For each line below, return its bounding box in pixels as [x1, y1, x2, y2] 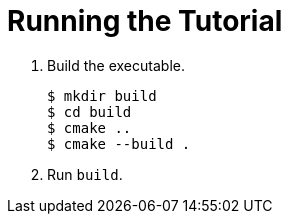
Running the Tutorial [7, 4, 283, 38]
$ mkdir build [47, 87, 157, 104]
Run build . [47, 165, 123, 183]
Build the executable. [47, 56, 185, 74]
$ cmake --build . [47, 135, 191, 152]
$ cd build [47, 103, 132, 120]
